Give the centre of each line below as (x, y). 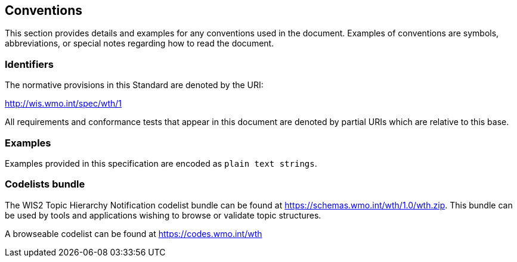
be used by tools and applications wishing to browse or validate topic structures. (163, 215)
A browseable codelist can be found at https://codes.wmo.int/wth (134, 233)
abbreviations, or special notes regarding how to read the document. (140, 43)
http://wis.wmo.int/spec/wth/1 (64, 104)
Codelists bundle (45, 184)
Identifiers (29, 64)
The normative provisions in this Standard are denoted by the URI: (134, 85)
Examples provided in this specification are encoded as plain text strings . (161, 163)
